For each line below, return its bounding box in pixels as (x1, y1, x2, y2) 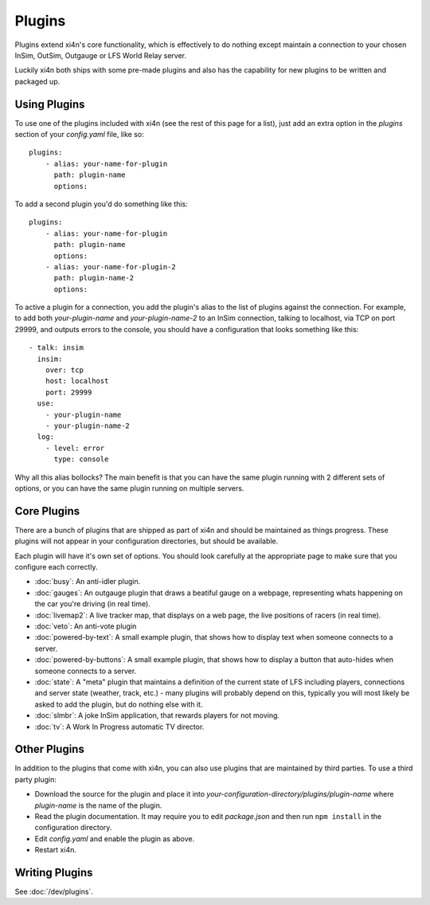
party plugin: (14, 774, 57, 784)
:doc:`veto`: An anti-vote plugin (34, 621, 137, 631)
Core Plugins (14, 504, 80, 518)
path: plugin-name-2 (53, 273, 135, 283)
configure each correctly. (14, 562, 99, 572)
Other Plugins (14, 742, 85, 756)
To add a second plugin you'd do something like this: (14, 199, 189, 209)
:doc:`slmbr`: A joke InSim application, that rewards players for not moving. (34, 711, 280, 720)
